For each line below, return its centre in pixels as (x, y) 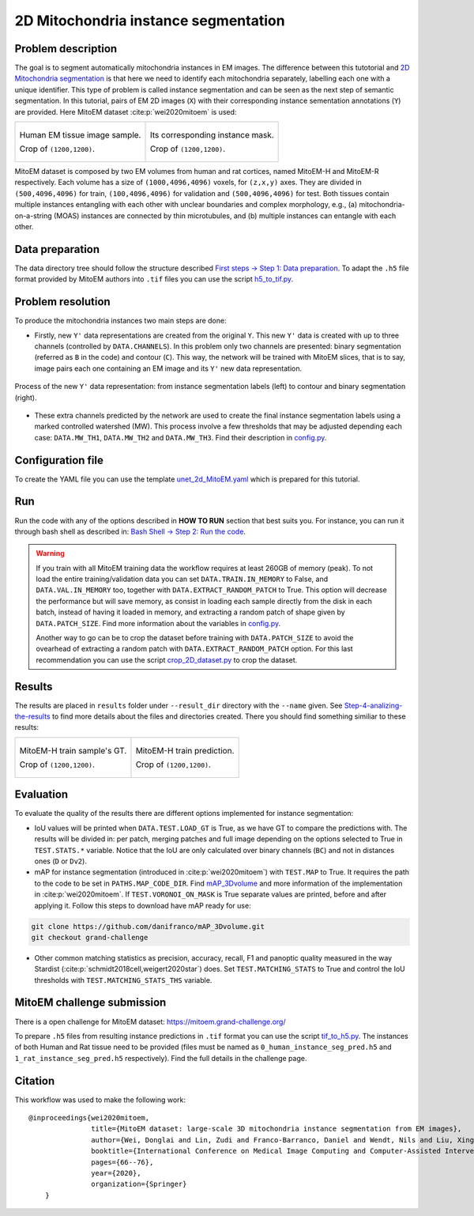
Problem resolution (62, 302)
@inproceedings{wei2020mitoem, (89, 1118)
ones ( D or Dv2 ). (60, 861)
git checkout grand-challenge (90, 937)
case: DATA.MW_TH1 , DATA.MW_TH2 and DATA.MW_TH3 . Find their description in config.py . (181, 437)
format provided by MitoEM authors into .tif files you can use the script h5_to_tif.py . (154, 279)
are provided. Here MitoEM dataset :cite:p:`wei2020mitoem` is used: (126, 111)
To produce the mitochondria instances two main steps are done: (120, 321)
